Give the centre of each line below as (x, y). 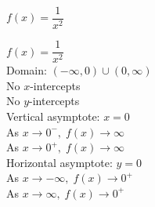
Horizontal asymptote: (59, 162)
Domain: (27, 70)
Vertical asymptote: (53, 116)
